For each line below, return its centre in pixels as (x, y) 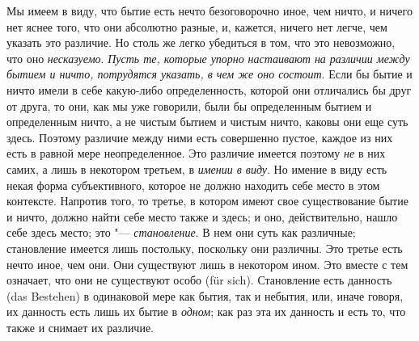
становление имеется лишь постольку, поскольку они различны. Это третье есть (205, 248)
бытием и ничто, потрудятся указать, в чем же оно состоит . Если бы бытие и (209, 74)
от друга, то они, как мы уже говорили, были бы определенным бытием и (189, 105)
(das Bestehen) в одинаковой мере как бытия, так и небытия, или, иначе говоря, (205, 295)
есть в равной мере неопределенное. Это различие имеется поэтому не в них (196, 153)
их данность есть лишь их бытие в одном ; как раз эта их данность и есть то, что (206, 312)
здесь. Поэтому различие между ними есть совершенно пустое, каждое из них (200, 137)
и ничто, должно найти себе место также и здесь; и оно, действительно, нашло (202, 216)
